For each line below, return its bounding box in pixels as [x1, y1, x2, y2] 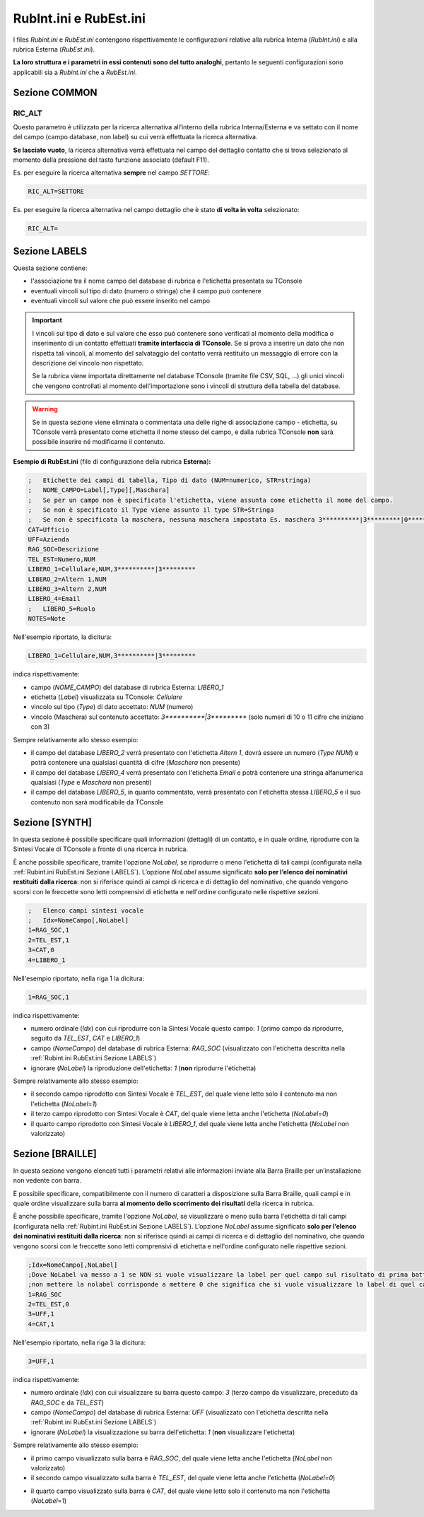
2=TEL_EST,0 [28, 1301, 70, 1308]
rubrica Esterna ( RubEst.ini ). [13, 45, 95, 53]
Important [32, 316, 63, 324]
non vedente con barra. [13, 1176, 82, 1185]
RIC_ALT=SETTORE [28, 187, 85, 196]
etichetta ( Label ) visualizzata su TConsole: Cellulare [30, 693, 183, 701]
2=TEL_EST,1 [28, 936, 70, 944]
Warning [32, 405, 58, 414]
